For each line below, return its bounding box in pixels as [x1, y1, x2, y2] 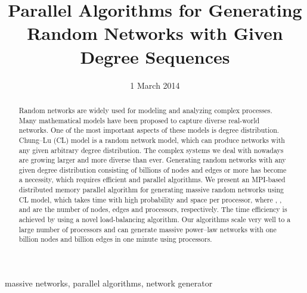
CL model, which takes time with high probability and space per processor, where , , [18, 194, 282, 204]
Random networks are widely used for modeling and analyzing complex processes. [18, 105, 272, 115]
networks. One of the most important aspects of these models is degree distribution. [18, 125, 280, 135]
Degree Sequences [80, 44, 230, 68]
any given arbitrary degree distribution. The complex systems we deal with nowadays [18, 145, 284, 155]
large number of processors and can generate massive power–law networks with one [18, 224, 277, 234]
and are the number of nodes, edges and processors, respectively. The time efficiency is [18, 204, 287, 214]
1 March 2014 [130, 79, 180, 91]
